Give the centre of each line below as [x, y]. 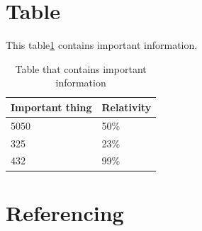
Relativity [127, 107]
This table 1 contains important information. [102, 45]
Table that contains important [81, 68]
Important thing [51, 107]
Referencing [65, 212]
